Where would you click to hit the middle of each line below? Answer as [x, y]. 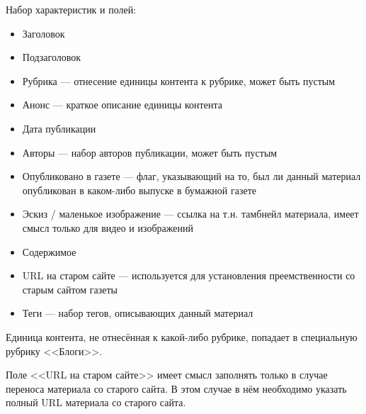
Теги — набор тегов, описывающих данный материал [138, 313]
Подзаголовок [52, 57]
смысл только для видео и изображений [108, 227]
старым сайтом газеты [70, 289]
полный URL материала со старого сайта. [96, 402]
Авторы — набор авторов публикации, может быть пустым [150, 152]
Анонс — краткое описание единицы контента [122, 105]
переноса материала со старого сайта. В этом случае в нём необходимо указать [176, 388]
